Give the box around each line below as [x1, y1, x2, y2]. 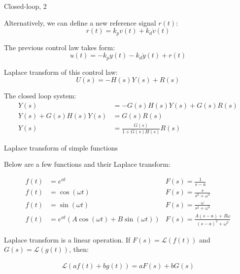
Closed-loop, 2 [4, 1, 47, 11]
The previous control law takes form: [4, 42, 115, 52]
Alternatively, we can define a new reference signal [4, 17, 156, 28]
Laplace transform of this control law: [4, 66, 118, 77]
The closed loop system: [4, 91, 76, 101]
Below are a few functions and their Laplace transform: [4, 159, 171, 169]
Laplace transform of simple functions [4, 142, 118, 152]
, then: [69, 244, 89, 254]
